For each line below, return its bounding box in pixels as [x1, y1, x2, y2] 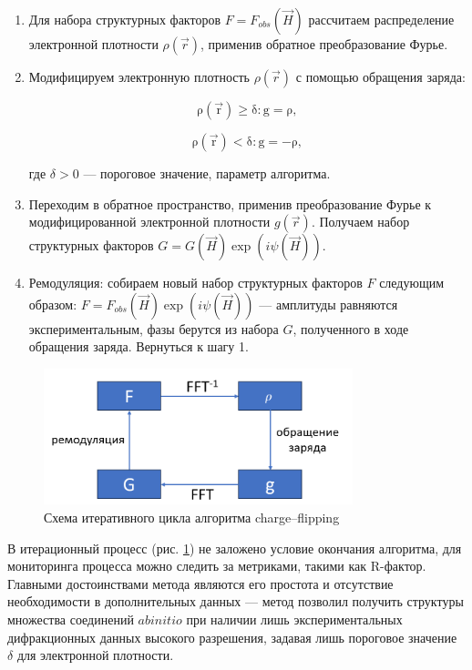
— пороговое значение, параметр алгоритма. [83, 164, 331, 182]
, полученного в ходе [292, 319, 409, 338]
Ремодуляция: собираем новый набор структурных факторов [28, 273, 363, 292]
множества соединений [7, 610, 134, 629]
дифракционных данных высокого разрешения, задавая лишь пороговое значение [7, 627, 457, 646]
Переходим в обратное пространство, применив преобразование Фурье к [28, 194, 432, 213]
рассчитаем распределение [308, 10, 455, 28]
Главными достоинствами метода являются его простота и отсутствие [7, 574, 394, 593]
